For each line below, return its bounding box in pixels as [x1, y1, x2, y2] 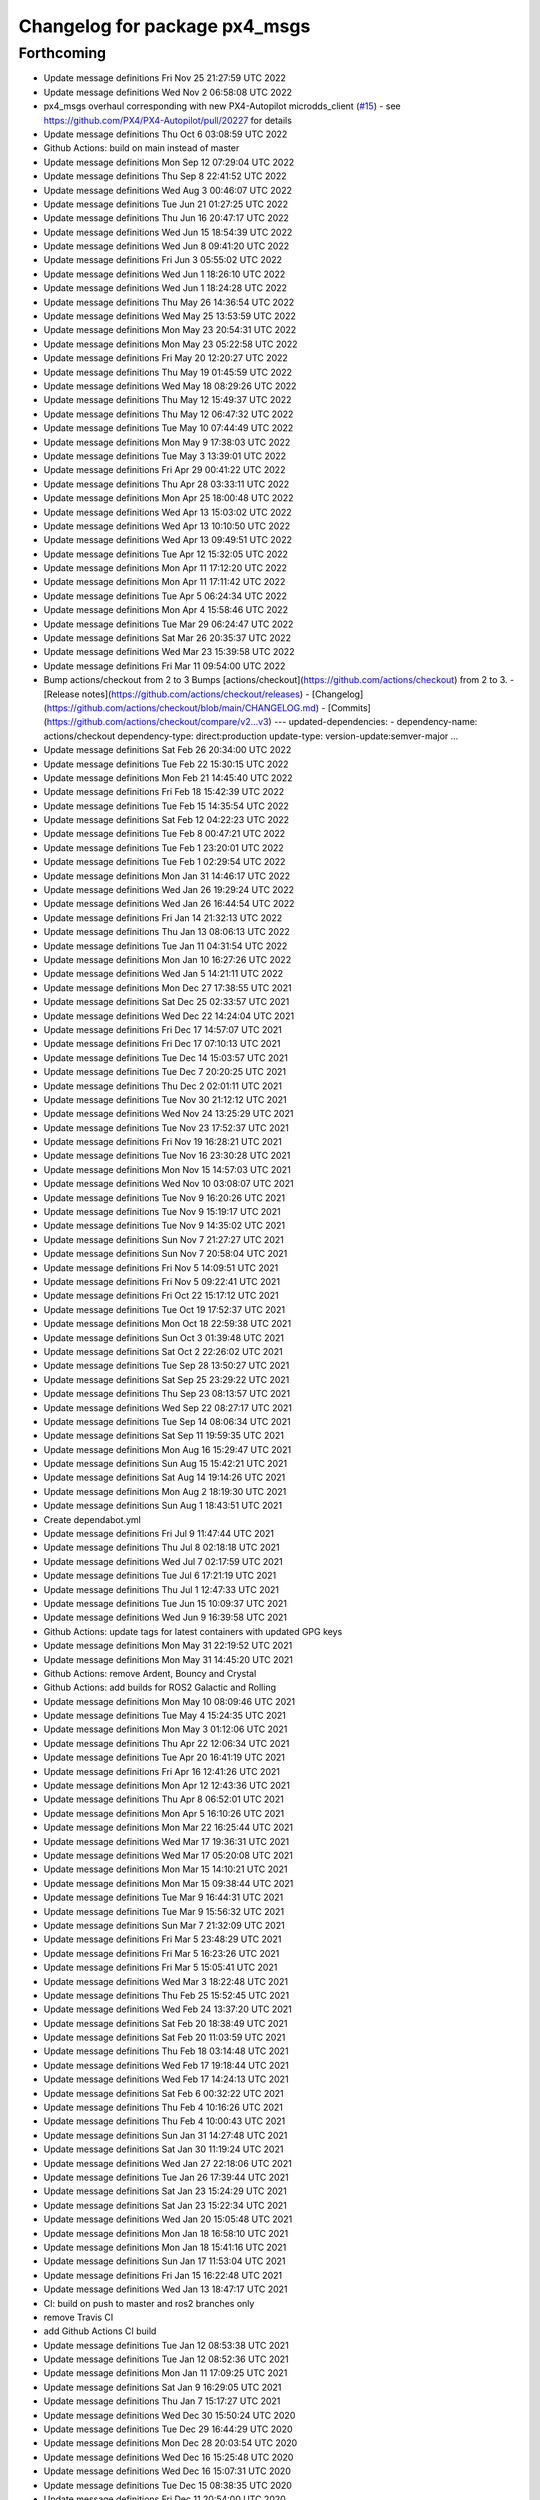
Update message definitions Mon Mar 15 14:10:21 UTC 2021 [43, 1863, 288, 1875]
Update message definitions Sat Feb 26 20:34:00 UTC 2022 [43, 744, 292, 756]
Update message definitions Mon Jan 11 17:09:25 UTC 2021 [43, 2367, 288, 2379]
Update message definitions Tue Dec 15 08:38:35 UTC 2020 [43, 2479, 292, 2491]
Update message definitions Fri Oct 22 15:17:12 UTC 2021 [43, 1290, 279, 1302]
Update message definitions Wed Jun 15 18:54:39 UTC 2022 [43, 226, 293, 238]
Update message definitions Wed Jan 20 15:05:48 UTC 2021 [43, 2213, 293, 2225]
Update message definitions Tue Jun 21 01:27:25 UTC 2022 [43, 198, 289, 210]
